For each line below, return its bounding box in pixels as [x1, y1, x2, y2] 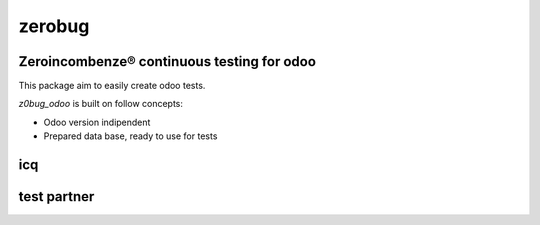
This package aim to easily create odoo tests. [18, 80, 206, 92]
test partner [18, 188, 95, 205]
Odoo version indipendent [43, 116, 151, 128]
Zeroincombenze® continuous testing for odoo [18, 53, 317, 70]
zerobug [18, 15, 90, 37]
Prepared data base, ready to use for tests [43, 130, 218, 142]
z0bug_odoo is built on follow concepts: [18, 98, 184, 110]
